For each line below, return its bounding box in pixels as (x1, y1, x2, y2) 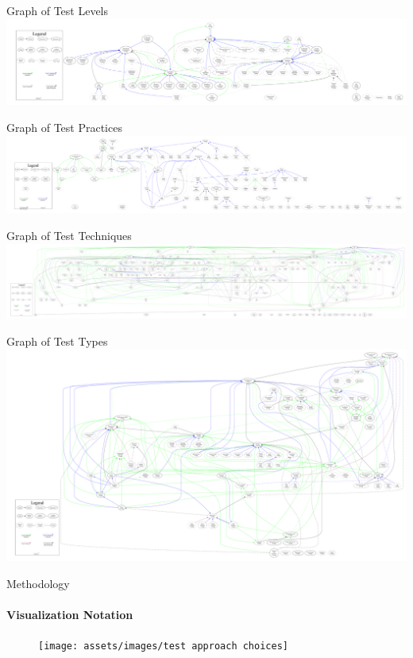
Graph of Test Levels (6, 2, 109, 18)
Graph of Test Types (6, 332, 108, 349)
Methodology (6, 575, 70, 591)
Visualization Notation (6, 606, 133, 622)
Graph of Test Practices (6, 118, 122, 135)
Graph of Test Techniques (6, 227, 132, 244)
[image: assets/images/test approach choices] (38, 641, 288, 652)
